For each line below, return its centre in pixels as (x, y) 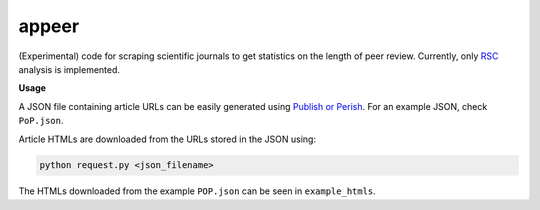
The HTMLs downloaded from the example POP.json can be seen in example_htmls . (197, 191)
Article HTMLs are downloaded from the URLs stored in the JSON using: (167, 139)
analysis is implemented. (69, 69)
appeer (49, 26)
